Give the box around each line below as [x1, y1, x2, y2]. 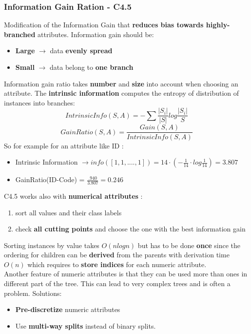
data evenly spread [50, 45, 113, 56]
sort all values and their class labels [15, 207, 122, 217]
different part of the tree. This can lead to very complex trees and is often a [4, 278, 231, 289]
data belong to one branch [49, 62, 134, 72]
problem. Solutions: [4, 288, 62, 298]
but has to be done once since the [137, 240, 241, 250]
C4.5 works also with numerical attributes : [4, 190, 143, 201]
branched [4, 29, 36, 39]
